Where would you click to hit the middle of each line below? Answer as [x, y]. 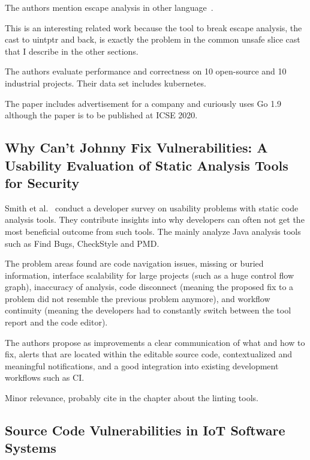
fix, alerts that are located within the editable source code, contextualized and [148, 354]
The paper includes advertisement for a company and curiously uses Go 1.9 [143, 103]
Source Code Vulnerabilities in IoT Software [145, 430]
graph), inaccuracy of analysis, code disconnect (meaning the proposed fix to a [149, 287]
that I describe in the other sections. [72, 51]
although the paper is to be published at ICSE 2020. [101, 115]
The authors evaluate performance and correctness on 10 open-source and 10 [146, 71]
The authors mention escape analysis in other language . [109, 7]
